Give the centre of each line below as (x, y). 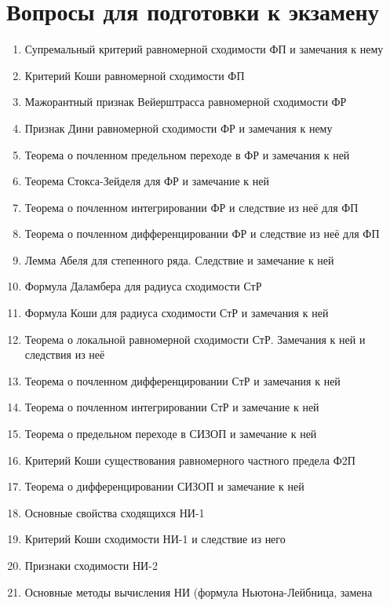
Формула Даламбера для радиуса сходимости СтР (143, 286)
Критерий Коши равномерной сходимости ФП (135, 75)
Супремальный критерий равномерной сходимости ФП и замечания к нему (204, 49)
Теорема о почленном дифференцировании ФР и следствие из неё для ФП (202, 234)
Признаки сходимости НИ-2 (91, 565)
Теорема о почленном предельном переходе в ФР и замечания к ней (187, 154)
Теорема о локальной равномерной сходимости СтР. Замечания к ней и (195, 339)
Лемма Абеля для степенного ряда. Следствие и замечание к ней (179, 259)
